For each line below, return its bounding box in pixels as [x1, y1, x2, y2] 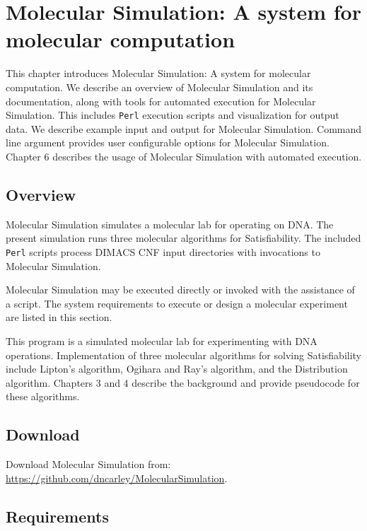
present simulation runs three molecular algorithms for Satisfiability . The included [6, 231, 361, 245]
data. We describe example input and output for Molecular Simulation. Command [6, 121, 362, 136]
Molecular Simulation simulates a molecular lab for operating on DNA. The [6, 216, 334, 231]
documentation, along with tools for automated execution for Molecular [6, 93, 316, 108]
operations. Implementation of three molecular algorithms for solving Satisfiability [6, 347, 361, 362]
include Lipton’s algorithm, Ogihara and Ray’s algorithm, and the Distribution [6, 361, 348, 376]
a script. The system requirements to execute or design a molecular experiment [6, 296, 348, 310]
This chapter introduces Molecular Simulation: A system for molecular [6, 66, 311, 81]
